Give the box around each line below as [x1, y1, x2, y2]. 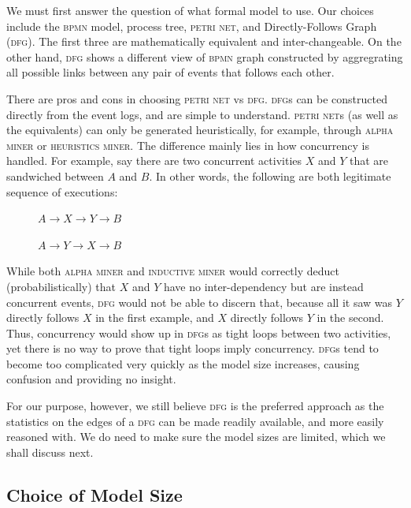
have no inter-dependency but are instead [163, 278, 364, 294]
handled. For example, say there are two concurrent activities [6, 152, 302, 169]
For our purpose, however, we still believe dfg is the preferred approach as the [6, 398, 384, 414]
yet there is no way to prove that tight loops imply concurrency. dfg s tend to [6, 340, 379, 357]
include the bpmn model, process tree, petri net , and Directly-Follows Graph [6, 17, 377, 34]
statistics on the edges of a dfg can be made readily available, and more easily [6, 413, 384, 429]
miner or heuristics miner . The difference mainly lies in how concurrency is [6, 136, 369, 153]
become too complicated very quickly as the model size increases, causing [6, 355, 360, 372]
